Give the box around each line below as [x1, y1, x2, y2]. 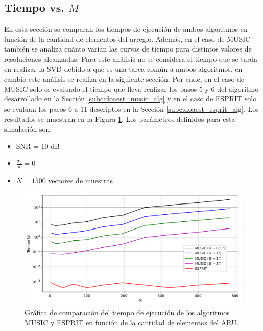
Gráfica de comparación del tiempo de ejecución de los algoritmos [25, 307, 230, 318]
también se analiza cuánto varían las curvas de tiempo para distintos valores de [4, 43, 252, 54]
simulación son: [4, 123, 52, 134]
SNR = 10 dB [16, 140, 60, 151]
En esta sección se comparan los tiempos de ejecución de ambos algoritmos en [4, 23, 248, 34]
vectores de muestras [48, 175, 113, 186]
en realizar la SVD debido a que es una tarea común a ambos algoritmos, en [4, 63, 243, 74]
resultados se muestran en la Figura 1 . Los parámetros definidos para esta [4, 113, 235, 124]
